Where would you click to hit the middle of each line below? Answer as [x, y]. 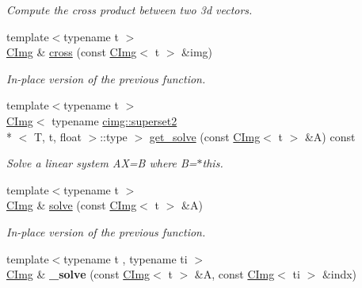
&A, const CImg [234, 274]
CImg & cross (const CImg [72, 52]
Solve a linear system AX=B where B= [102, 163]
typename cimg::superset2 [114, 120]
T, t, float [57, 136]
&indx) [339, 274]
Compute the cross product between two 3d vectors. [130, 10]
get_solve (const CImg [205, 136]
